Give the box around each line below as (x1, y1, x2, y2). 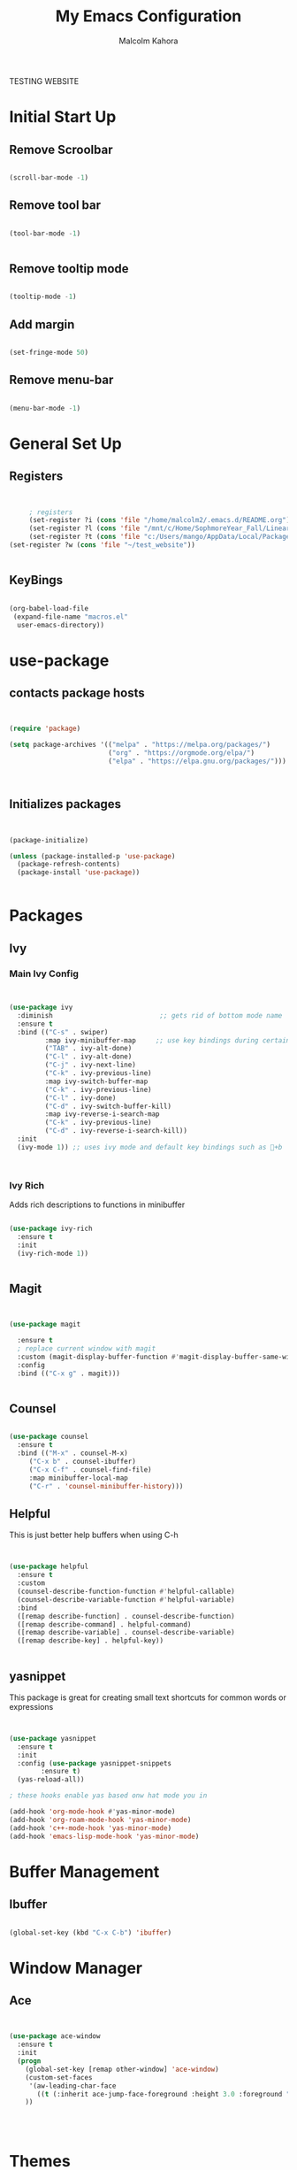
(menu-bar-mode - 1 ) (9, 404, 81, 412)
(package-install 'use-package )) (17, 868, 141, 877)
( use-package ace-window (9, 2032, 101, 2041)
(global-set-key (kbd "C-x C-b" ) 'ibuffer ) (9, 1928, 172, 1937)
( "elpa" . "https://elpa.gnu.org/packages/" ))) (107, 757, 287, 766)
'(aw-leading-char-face (28, 2082, 117, 2090)
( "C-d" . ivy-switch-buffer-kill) (44, 1102, 172, 1111)
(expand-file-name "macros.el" (12, 612, 128, 621)
